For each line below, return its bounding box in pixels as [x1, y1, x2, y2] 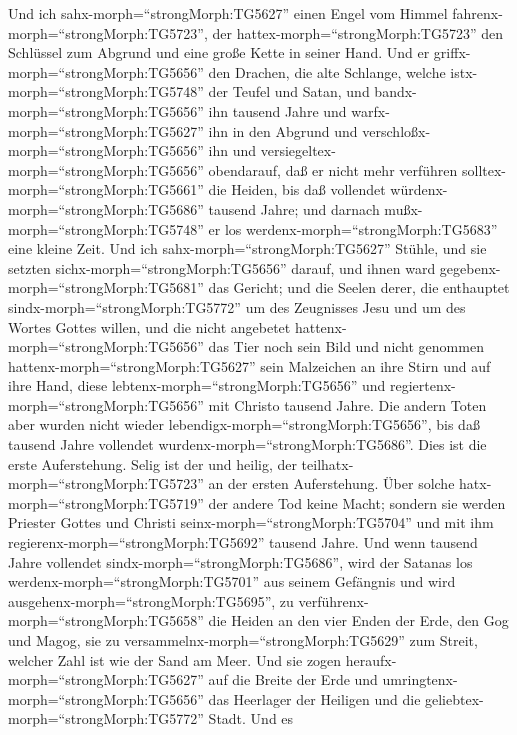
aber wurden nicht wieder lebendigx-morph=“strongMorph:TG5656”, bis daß [8, 414, 480, 435]
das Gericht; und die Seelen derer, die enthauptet [208, 277, 510, 298]
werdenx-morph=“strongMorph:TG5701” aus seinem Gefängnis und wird [8, 571, 456, 592]
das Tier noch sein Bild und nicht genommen [208, 336, 484, 357]
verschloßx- [362, 120, 431, 141]
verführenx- [298, 590, 369, 611]
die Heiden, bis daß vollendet [208, 179, 386, 200]
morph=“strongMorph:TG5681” [8, 277, 204, 298]
